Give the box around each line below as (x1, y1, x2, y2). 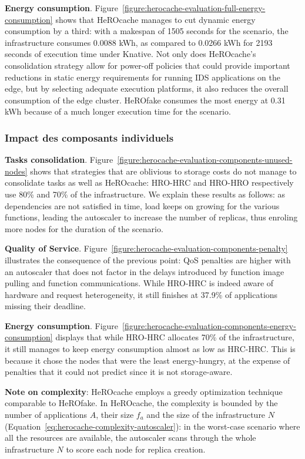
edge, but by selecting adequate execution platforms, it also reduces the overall (5, 82, 289, 95)
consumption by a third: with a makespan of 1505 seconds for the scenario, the (5, 25, 289, 37)
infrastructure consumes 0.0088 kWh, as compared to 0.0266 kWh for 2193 (5, 36, 273, 48)
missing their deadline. (5, 300, 86, 312)
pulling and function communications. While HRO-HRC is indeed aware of (5, 277, 274, 289)
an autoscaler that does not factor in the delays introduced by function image (5, 265, 284, 277)
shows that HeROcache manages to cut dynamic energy (55, 13, 256, 25)
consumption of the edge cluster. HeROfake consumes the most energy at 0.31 (5, 93, 286, 106)
